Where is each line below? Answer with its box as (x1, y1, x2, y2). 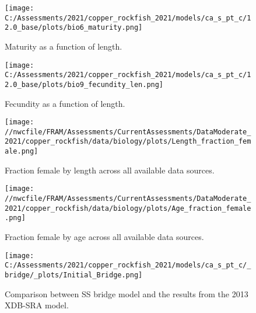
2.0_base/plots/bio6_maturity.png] (5, 23, 143, 32)
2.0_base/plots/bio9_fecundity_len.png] (5, 80, 164, 89)
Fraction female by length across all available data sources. (5, 164, 215, 176)
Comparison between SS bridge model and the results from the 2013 (5, 287, 248, 300)
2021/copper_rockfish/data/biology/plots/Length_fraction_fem (5, 137, 251, 146)
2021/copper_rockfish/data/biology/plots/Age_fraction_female (5, 204, 251, 213)
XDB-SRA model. (5, 299, 69, 311)
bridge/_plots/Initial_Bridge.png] (5, 270, 143, 279)
